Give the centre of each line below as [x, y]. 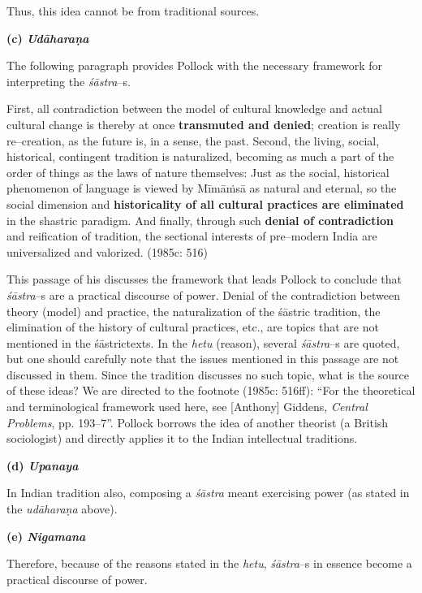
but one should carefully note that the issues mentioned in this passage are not [203, 359]
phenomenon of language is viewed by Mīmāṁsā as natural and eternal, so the [202, 188]
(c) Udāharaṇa [48, 38]
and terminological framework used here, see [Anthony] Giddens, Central [187, 407]
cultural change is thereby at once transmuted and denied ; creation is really [204, 124]
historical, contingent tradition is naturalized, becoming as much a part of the [200, 156]
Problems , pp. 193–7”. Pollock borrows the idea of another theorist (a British [198, 422]
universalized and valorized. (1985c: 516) [107, 251]
